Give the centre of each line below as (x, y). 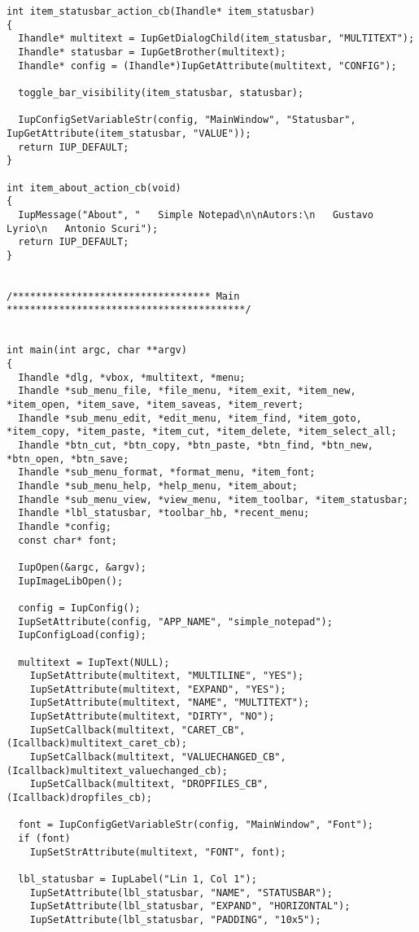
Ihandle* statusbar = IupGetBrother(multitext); (152, 52)
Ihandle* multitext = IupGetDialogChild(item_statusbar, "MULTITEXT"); (216, 39)
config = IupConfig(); (79, 608)
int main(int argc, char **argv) (97, 350)
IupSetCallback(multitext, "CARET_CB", (137, 730)
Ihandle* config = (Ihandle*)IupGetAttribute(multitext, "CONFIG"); (207, 66)
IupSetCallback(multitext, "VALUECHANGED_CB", (158, 757)
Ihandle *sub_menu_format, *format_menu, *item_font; (167, 473)
